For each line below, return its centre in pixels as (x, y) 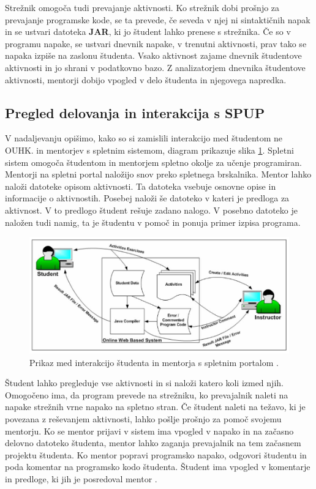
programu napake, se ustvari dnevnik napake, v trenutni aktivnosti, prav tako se (156, 43)
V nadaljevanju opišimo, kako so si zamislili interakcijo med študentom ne (144, 138)
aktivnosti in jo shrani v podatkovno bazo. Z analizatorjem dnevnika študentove (155, 67)
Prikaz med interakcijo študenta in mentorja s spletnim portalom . (154, 362)
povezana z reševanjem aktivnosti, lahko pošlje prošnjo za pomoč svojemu (143, 418)
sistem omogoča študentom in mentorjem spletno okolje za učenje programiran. (153, 162)
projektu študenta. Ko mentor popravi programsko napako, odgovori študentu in (156, 454)
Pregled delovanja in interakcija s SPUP (135, 112)
